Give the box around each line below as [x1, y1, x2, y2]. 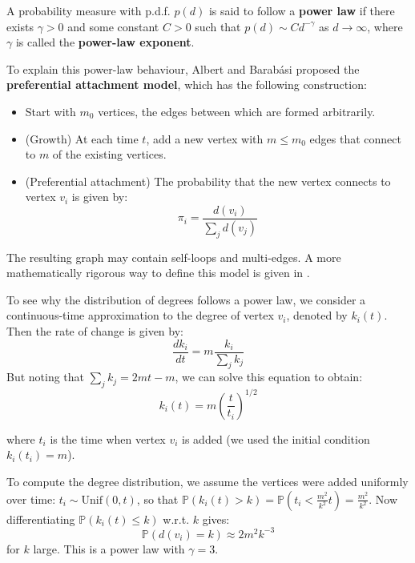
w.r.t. [163, 510, 190, 527]
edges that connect [309, 130, 401, 147]
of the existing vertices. [52, 146, 167, 163]
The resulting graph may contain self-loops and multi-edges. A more [6, 248, 341, 265]
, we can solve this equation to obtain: [175, 368, 363, 385]
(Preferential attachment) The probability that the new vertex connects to [25, 172, 391, 189]
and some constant [67, 18, 159, 34]
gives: [202, 510, 230, 527]
